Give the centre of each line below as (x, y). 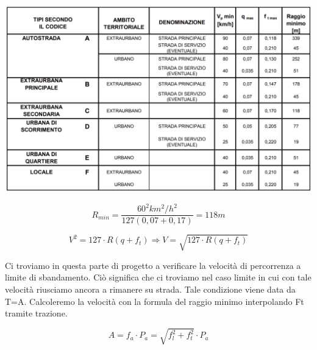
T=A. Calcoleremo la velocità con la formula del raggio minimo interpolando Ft (155, 301)
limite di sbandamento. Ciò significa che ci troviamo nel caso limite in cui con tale (158, 277)
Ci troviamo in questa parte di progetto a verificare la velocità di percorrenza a (153, 265)
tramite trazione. (36, 313)
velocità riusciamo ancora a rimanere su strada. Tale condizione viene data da (150, 289)
